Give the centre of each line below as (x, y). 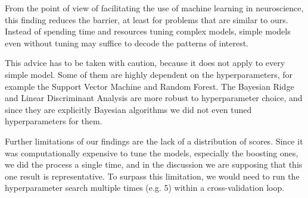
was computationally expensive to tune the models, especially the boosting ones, (152, 153)
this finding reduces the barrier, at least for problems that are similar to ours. (147, 19)
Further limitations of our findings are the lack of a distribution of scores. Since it (154, 141)
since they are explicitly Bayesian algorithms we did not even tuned (128, 109)
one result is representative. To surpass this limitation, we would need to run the (152, 176)
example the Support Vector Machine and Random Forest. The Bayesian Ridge (150, 86)
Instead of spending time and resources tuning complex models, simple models (148, 31)
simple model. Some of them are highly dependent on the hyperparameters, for (149, 74)
